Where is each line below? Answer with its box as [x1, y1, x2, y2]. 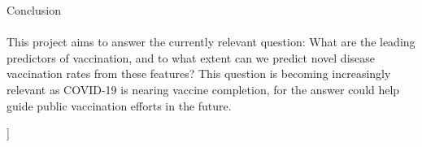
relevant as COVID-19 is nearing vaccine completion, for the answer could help [7, 80, 400, 97]
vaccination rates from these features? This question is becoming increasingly [7, 65, 391, 82]
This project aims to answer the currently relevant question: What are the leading [7, 33, 415, 50]
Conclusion [7, 2, 61, 18]
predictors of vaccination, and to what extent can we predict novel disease [7, 49, 375, 66]
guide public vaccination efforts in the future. [7, 97, 232, 114]
